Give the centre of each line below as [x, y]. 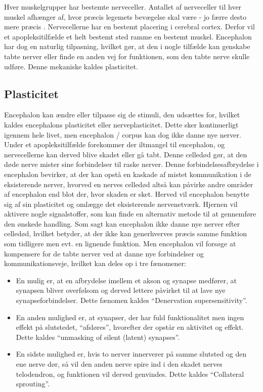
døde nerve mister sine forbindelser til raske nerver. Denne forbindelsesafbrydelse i [131, 164]
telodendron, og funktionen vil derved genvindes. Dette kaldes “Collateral [130, 374]
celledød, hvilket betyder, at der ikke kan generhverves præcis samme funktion [125, 233]
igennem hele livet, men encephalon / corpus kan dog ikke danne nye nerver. [123, 134]
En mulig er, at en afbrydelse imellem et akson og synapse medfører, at [126, 280]
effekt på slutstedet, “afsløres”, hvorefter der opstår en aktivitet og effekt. [130, 327]
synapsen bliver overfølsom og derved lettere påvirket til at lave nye [121, 290]
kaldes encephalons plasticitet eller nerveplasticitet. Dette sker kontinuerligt [121, 124]
